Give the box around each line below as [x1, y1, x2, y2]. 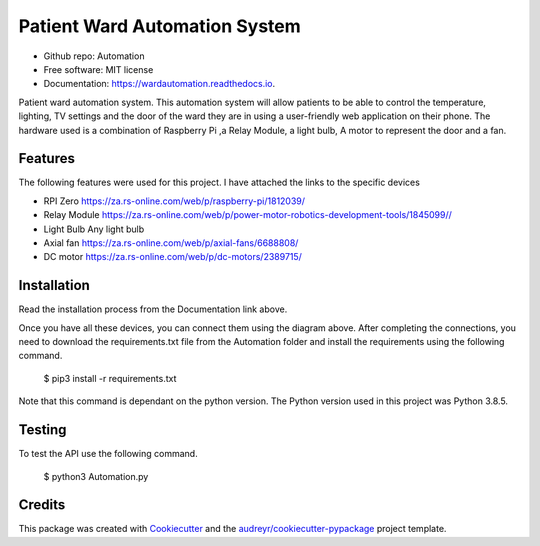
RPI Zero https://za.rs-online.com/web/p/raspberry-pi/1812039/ [43, 195, 305, 207]
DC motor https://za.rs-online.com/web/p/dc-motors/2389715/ [43, 251, 302, 263]
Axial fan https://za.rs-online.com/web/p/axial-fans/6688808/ [43, 236, 299, 249]
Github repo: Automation [43, 50, 145, 62]
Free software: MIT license [43, 63, 154, 75]
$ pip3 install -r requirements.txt [43, 372, 177, 384]
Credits [18, 496, 66, 514]
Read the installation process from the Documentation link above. [18, 303, 288, 315]
